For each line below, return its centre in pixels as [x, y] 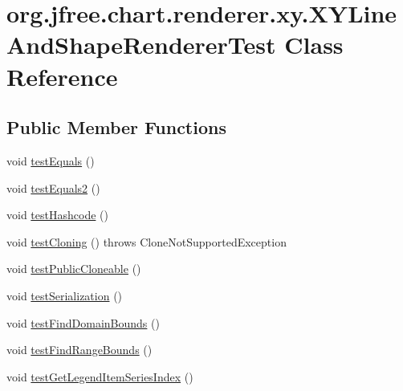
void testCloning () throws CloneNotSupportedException [147, 241]
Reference [62, 76]
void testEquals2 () [53, 187]
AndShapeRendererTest [141, 45]
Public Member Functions [116, 127]
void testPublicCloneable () [74, 269]
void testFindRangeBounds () [79, 350]
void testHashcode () [57, 215]
